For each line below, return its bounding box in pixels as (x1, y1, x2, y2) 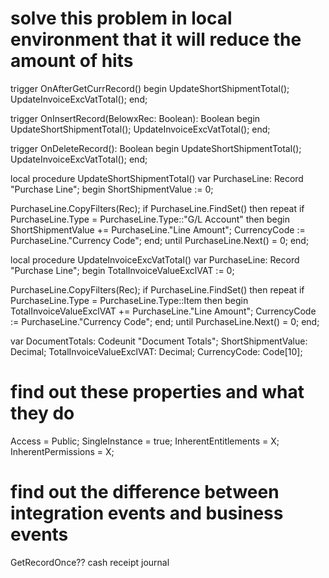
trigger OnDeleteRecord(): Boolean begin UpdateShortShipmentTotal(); (10, 142, 302, 154)
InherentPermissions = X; (10, 445, 115, 457)
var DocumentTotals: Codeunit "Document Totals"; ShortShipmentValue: (10, 335, 308, 347)
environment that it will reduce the (10, 28, 302, 51)
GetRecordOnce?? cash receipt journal (10, 556, 170, 568)
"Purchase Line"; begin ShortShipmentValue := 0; (10, 183, 214, 195)
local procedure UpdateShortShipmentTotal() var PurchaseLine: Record (10, 172, 304, 184)
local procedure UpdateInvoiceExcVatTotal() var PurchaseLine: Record (10, 253, 300, 266)
